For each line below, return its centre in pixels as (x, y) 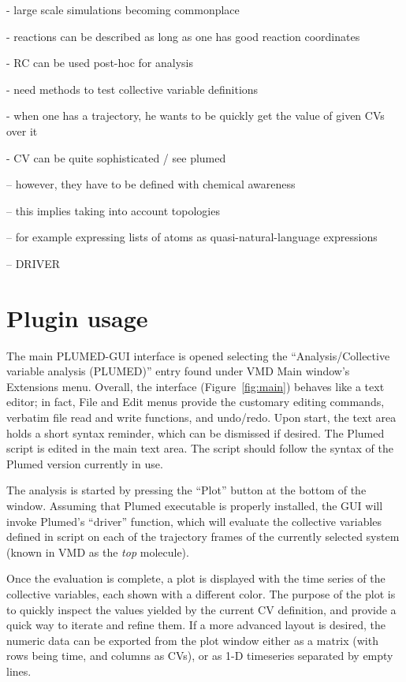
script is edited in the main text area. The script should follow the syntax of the (200, 448)
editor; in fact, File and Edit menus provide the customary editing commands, (196, 402)
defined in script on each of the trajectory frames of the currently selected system (203, 537)
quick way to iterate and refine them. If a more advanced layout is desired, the (196, 625)
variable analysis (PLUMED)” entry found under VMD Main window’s (178, 371)
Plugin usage (77, 317)
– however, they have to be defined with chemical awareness (151, 184)
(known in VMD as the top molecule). (98, 552)
